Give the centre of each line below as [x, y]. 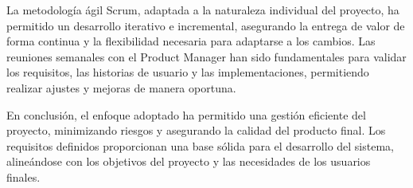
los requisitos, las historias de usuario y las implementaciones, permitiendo [188, 72]
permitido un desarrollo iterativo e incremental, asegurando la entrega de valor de [206, 25]
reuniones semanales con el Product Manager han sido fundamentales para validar [206, 56]
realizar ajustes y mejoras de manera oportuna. [121, 87]
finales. [23, 176]
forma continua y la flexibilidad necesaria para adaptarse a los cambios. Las [191, 41]
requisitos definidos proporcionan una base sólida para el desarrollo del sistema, [200, 145]
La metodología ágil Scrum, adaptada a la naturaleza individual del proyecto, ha [203, 10]
